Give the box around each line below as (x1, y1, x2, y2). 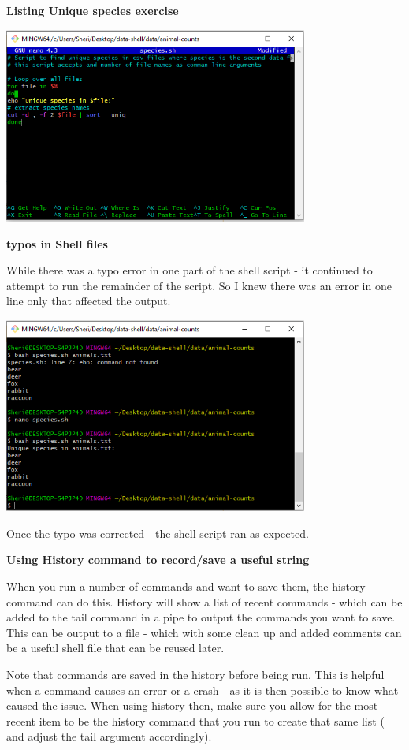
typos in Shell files (6, 235, 108, 252)
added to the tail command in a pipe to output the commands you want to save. (6, 609, 396, 625)
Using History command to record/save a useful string (6, 551, 310, 568)
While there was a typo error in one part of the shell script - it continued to (6, 262, 373, 278)
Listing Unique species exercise (6, 2, 179, 18)
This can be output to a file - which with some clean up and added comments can (6, 624, 402, 640)
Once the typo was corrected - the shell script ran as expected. (6, 524, 309, 541)
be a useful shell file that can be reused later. (6, 640, 225, 656)
